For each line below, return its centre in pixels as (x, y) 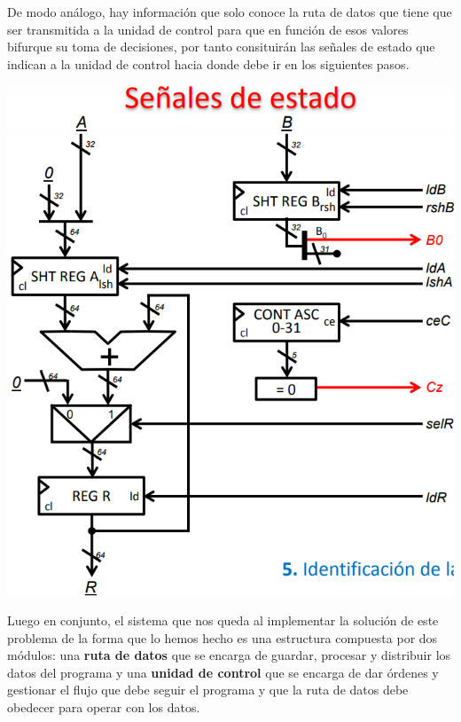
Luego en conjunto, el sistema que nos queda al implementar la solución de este (223, 620)
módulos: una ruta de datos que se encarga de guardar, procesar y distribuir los (229, 655)
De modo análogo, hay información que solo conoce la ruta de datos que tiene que (230, 12)
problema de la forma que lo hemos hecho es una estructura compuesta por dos (223, 637)
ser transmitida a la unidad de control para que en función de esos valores (208, 29)
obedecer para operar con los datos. (104, 707)
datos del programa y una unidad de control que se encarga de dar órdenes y (223, 672)
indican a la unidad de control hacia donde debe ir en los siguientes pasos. (208, 63)
